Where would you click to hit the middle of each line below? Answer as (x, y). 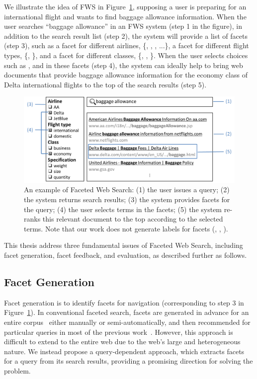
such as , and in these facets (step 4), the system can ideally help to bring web (124, 65)
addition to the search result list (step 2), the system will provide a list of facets (126, 36)
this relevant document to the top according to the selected (133, 219)
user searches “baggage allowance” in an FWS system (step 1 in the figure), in (123, 26)
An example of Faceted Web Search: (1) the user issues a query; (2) (127, 189)
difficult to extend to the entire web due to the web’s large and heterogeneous (122, 341)
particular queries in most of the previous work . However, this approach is (119, 332)
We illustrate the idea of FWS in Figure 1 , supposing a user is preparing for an (125, 6)
